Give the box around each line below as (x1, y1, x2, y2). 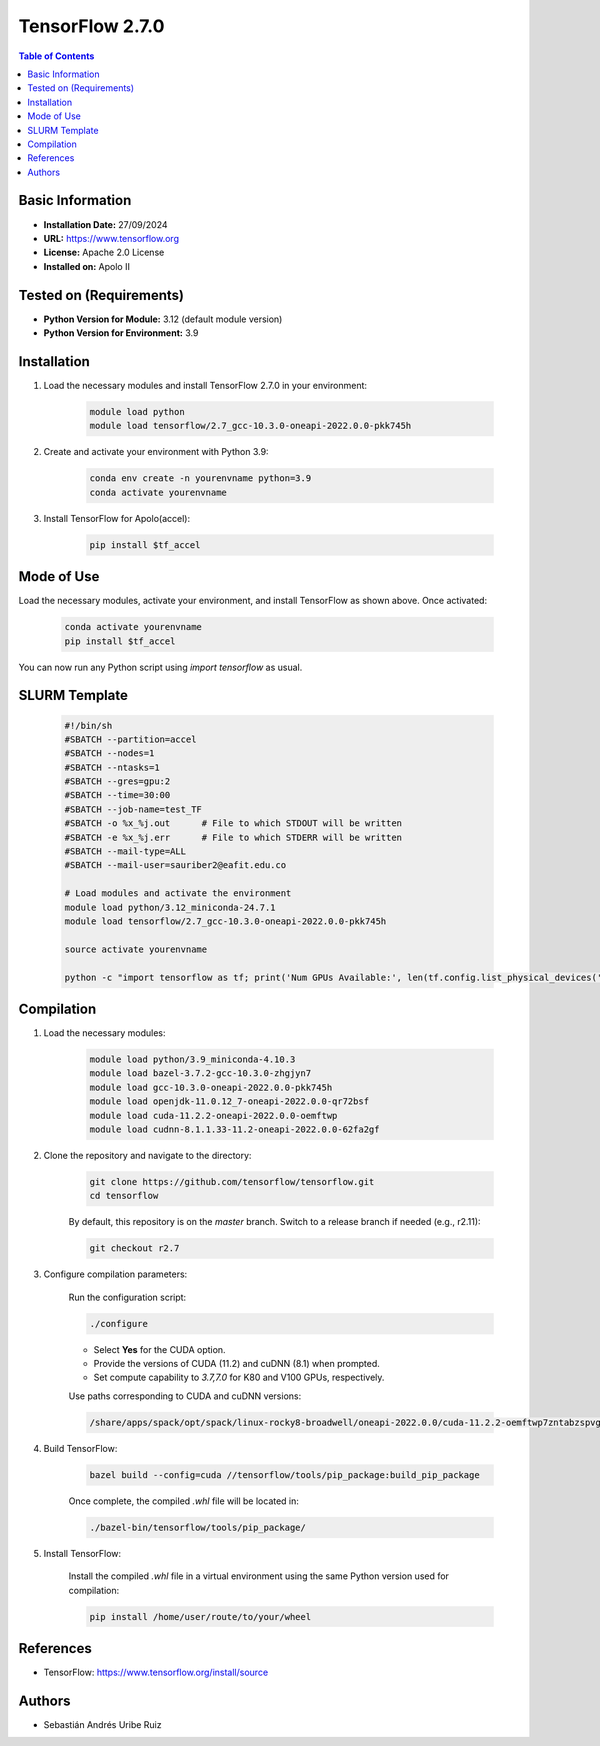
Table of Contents (18, 50, 95, 62)
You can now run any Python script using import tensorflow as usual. (18, 661, 303, 673)
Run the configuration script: (68, 1291, 187, 1303)
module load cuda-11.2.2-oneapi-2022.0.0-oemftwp (89, 1110, 338, 1121)
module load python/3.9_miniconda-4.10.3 (89, 1054, 296, 1065)
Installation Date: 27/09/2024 (43, 218, 169, 230)
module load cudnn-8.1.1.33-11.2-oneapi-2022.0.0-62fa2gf (89, 1123, 380, 1135)
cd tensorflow (89, 1190, 159, 1202)
